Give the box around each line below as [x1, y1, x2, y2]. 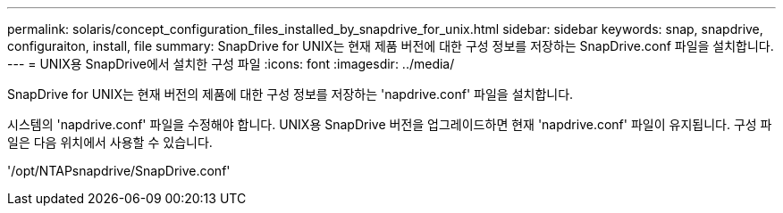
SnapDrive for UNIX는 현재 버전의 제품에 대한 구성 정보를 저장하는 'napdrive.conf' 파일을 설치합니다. [7, 86, 574, 102]
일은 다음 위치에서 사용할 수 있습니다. [7, 135, 213, 150]
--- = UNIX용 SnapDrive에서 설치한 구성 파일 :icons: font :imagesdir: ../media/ [7, 56, 455, 71]
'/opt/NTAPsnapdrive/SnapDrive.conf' [7, 163, 231, 178]
